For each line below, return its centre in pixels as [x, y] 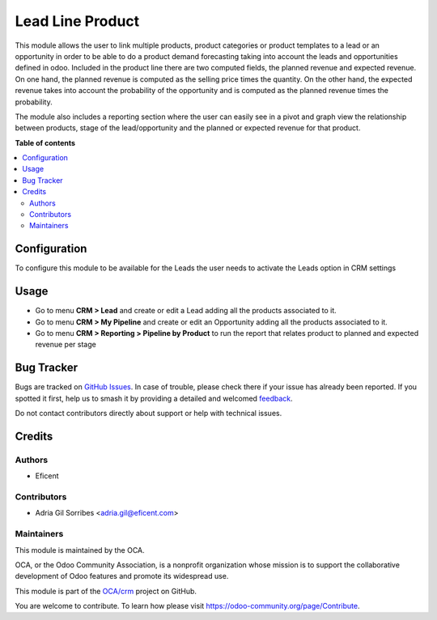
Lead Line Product [77, 21]
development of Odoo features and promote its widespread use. [122, 576]
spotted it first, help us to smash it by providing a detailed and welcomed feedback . [154, 398]
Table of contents [45, 142]
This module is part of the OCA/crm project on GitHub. [106, 591]
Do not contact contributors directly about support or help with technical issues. [148, 414]
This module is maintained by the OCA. [80, 550]
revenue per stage [66, 345]
